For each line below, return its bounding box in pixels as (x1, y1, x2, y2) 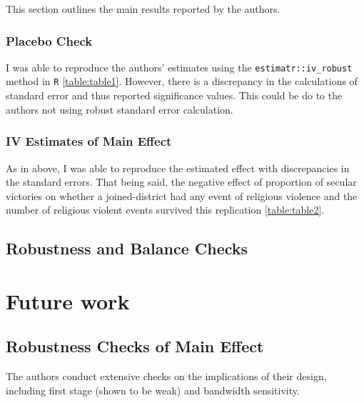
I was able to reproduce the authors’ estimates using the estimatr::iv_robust (6, 59, 353, 74)
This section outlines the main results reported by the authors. (6, 1, 280, 16)
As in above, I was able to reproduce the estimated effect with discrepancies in (6, 160, 350, 175)
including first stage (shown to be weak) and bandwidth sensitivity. (6, 382, 300, 397)
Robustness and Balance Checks (6, 237, 248, 259)
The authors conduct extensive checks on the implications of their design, (6, 369, 327, 384)
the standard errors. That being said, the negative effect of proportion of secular (6, 174, 357, 189)
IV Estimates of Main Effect (6, 132, 172, 150)
